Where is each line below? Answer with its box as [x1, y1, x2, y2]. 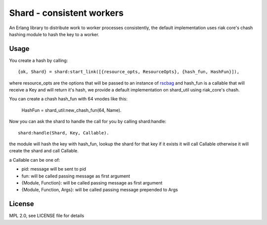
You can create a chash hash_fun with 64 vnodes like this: [9, 96, 128, 102]
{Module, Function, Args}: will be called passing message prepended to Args [21, 187, 178, 193]
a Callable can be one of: [9, 157, 60, 163]
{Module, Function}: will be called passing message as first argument [21, 180, 163, 185]
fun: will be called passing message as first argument [21, 173, 131, 179]
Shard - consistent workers [9, 7, 124, 18]
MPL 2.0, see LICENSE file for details [9, 213, 84, 219]
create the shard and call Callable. [9, 148, 79, 154]
